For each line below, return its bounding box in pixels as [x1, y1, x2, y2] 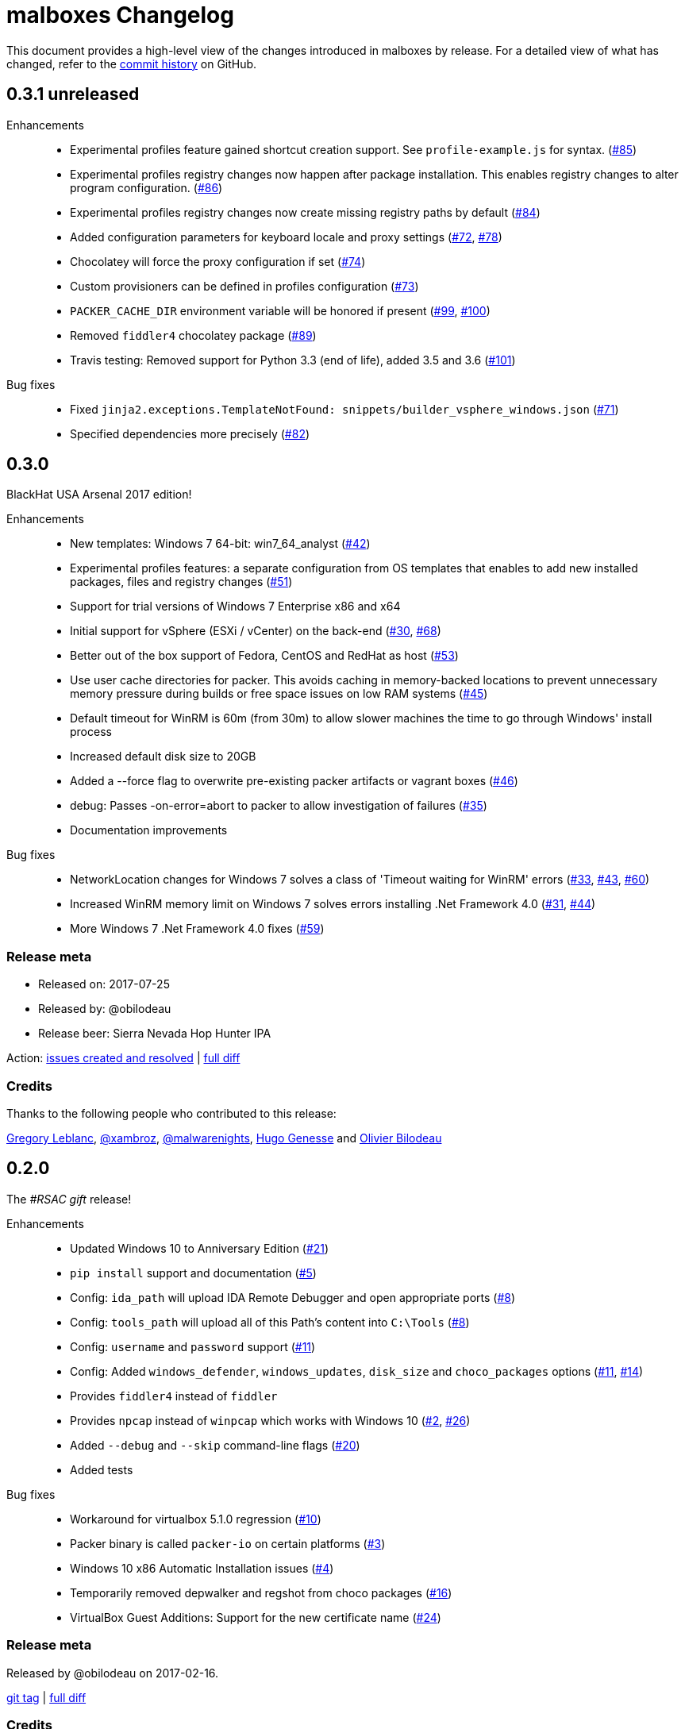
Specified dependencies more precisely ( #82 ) [70, 426, 310, 441]
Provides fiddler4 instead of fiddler [70, 1388, 278, 1403]
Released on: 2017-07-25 [38, 977, 170, 992]
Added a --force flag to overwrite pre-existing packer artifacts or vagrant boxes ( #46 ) [70, 774, 518, 788]
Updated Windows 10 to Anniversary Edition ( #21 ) [70, 1241, 329, 1255]
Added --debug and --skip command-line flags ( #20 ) [70, 1438, 360, 1452]
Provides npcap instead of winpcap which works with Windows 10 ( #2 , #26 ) [70, 1413, 471, 1427]
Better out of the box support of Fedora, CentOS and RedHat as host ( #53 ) [70, 649, 459, 663]
